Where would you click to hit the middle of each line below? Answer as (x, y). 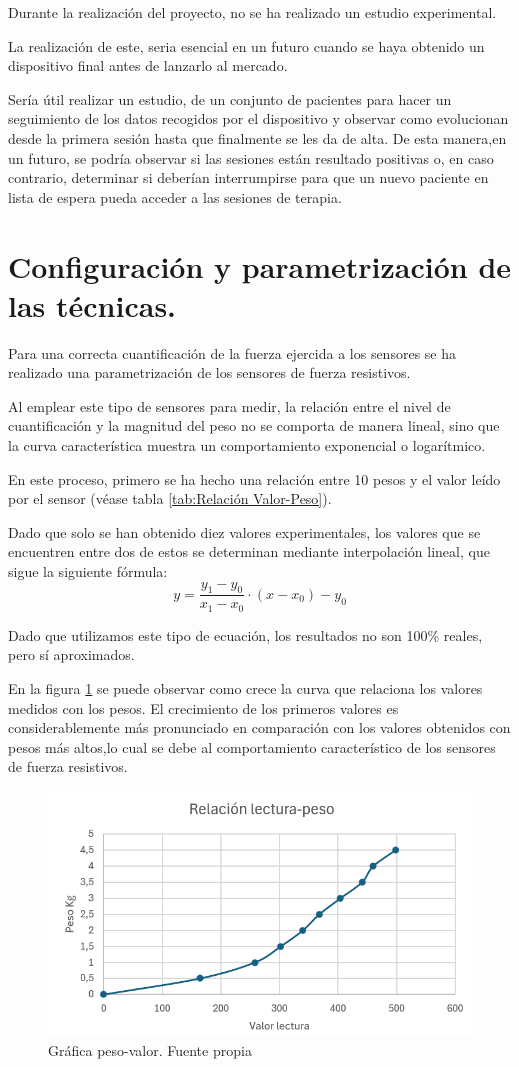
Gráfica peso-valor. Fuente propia (150, 1049)
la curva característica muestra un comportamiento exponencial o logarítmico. (247, 445)
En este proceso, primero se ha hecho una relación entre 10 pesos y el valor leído (254, 478)
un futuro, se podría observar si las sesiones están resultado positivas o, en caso (251, 157)
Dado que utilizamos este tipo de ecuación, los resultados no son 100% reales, (245, 634)
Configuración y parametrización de (260, 265)
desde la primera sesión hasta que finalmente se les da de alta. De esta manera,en (257, 137)
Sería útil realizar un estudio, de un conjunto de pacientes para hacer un (230, 98)
